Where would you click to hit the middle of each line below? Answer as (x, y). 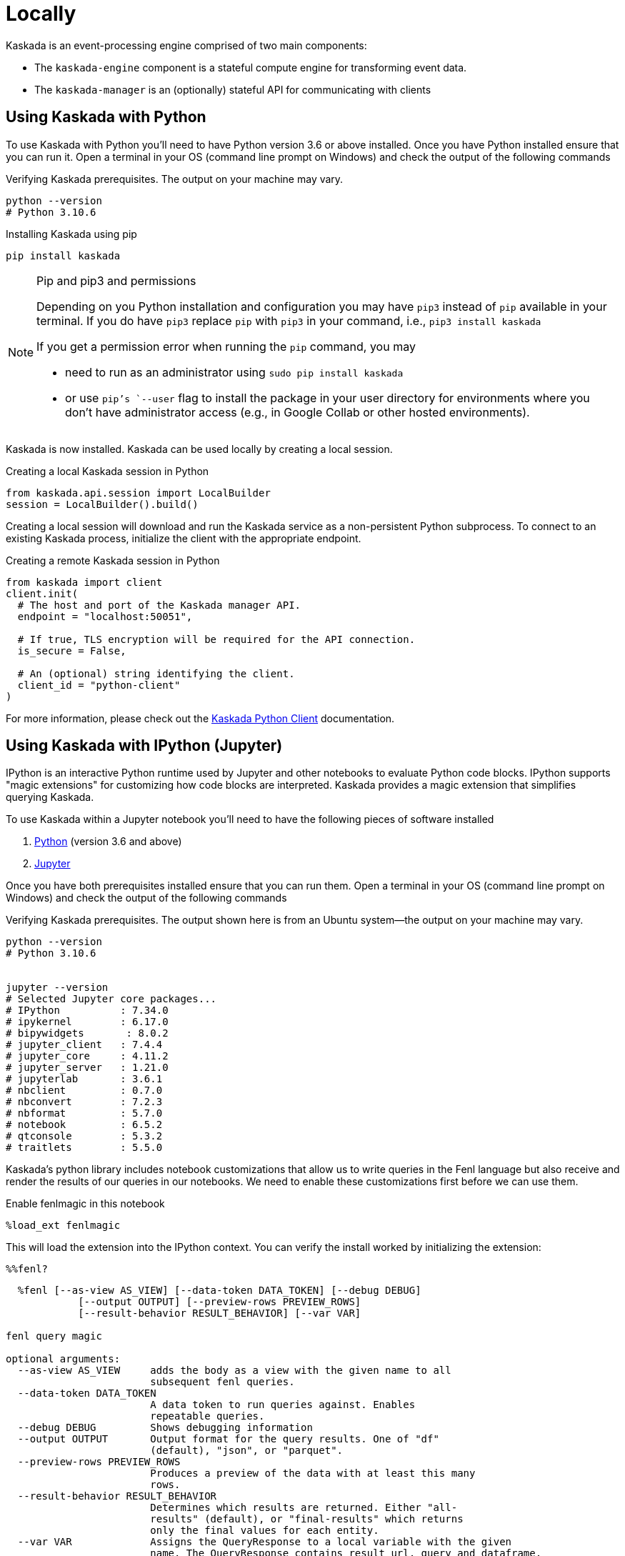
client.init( (42, 593)
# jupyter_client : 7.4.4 (84, 1045)
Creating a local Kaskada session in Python (107, 471)
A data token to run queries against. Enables (283, 1405)
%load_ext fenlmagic (63, 1226)
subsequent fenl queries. (222, 1382)
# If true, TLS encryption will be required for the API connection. (216, 639)
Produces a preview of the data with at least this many (313, 1473)
